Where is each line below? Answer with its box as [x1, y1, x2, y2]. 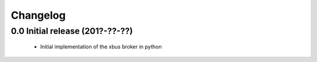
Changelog [11, 9, 66, 22]
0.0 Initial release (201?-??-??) [11, 26, 133, 36]
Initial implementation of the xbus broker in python [40, 43, 162, 50]
